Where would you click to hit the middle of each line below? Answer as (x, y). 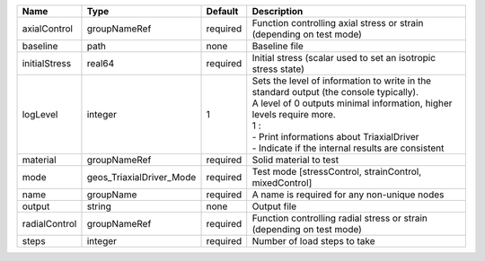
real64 (101, 63)
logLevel (40, 114)
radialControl (49, 224)
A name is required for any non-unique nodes (348, 195)
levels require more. (294, 114)
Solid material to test (295, 160)
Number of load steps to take (314, 241)
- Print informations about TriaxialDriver (335, 137)
